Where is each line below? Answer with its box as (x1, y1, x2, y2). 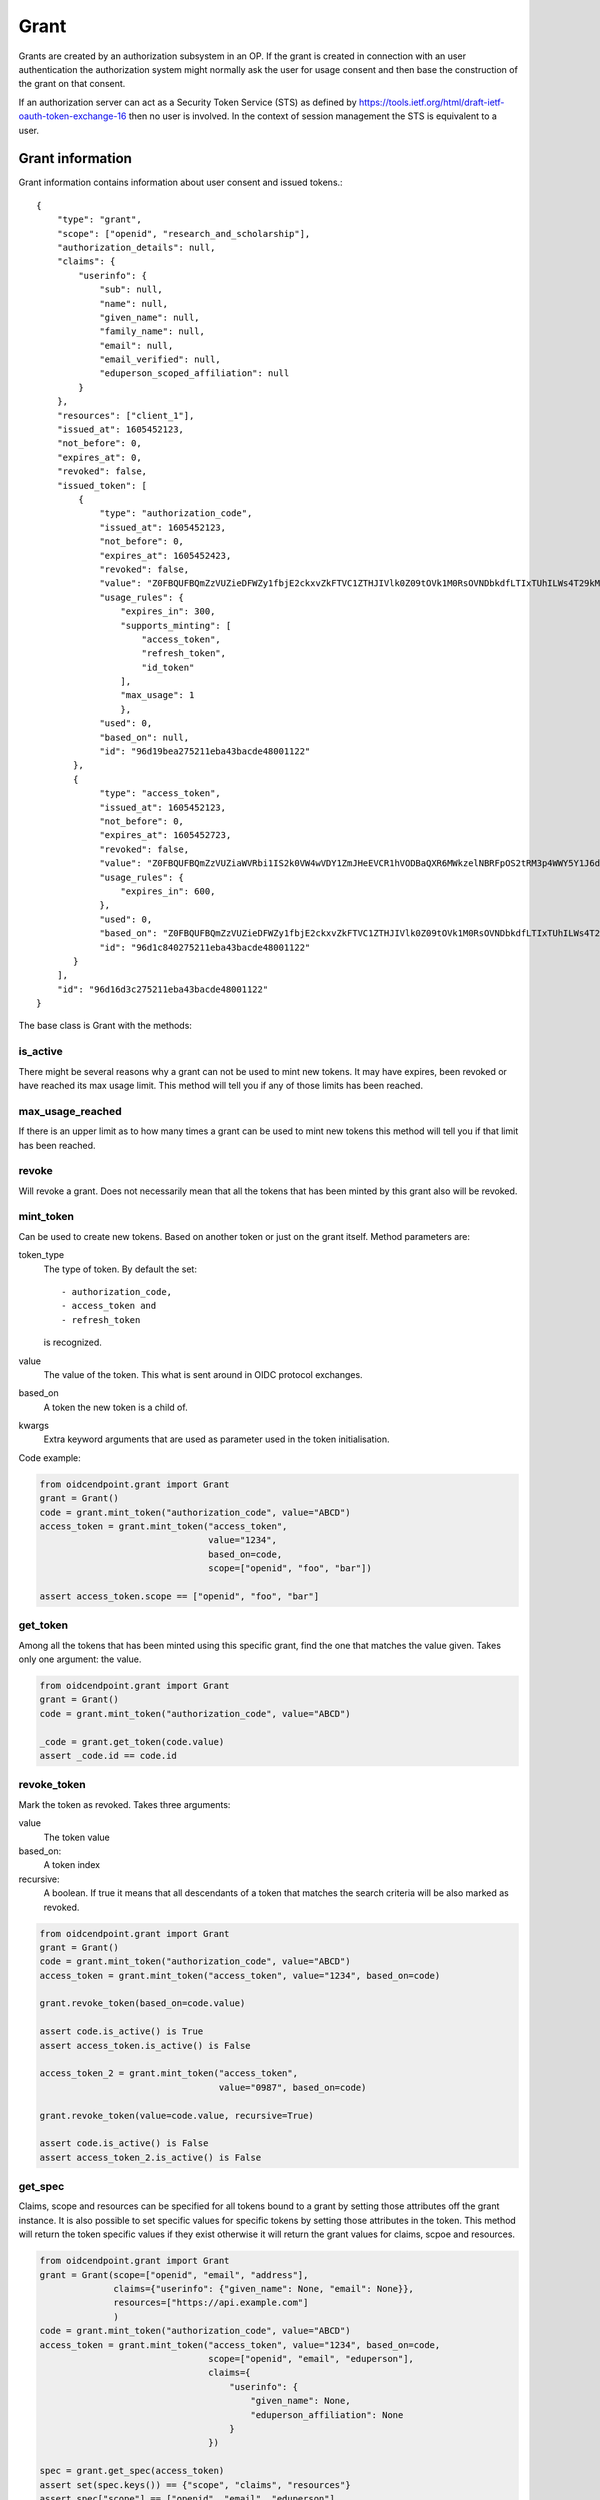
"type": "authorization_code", (99, 508, 253, 519)
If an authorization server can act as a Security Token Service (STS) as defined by (18, 96, 357, 108)
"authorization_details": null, (56, 241, 216, 253)
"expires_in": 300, (120, 606, 216, 617)
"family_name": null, (99, 326, 205, 337)
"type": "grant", (56, 214, 142, 225)
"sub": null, (99, 284, 164, 295)
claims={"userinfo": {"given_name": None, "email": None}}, (113, 2283, 415, 2295)
